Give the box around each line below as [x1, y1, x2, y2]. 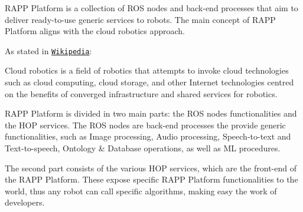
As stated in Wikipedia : [5, 44, 92, 57]
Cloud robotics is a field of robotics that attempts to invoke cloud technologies [5, 64, 289, 77]
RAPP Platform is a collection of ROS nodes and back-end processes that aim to [5, 2, 298, 14]
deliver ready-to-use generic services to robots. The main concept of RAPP [5, 13, 276, 25]
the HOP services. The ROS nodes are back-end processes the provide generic [5, 118, 286, 131]
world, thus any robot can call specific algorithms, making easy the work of [5, 184, 277, 197]
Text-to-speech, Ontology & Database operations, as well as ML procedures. [5, 142, 281, 154]
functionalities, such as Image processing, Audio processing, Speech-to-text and [5, 130, 291, 143]
